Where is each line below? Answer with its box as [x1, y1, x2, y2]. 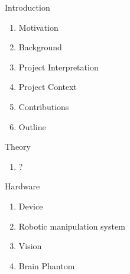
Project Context [18, 80, 77, 93]
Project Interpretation [18, 60, 99, 73]
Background [18, 41, 62, 53]
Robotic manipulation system [18, 220, 125, 232]
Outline [18, 120, 46, 133]
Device [18, 199, 43, 212]
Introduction [5, 1, 50, 13]
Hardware [5, 180, 40, 192]
